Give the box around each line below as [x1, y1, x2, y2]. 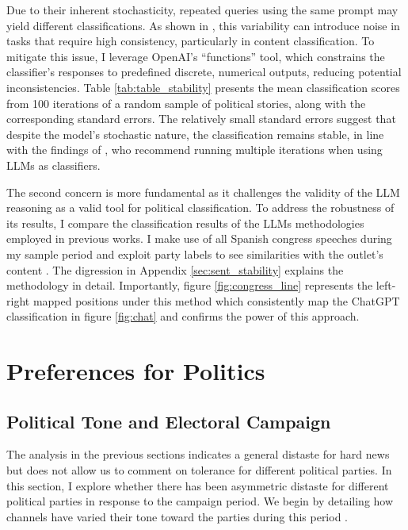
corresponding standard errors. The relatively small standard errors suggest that [6, 110, 396, 127]
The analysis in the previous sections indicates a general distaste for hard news [6, 446, 390, 463]
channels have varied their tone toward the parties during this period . [6, 508, 349, 524]
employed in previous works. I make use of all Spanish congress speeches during [6, 230, 392, 247]
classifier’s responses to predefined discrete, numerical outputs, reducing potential [6, 63, 402, 80]
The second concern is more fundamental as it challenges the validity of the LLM [6, 183, 400, 200]
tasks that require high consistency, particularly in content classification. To [6, 33, 375, 49]
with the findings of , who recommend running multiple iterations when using [6, 141, 383, 158]
